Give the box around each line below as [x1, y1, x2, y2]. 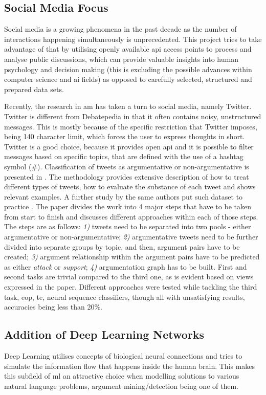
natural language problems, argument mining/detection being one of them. [4, 380, 238, 391]
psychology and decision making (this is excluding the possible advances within [4, 63, 252, 74]
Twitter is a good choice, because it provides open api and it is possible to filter [4, 141, 254, 151]
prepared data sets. [4, 83, 64, 94]
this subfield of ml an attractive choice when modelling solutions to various [4, 370, 239, 381]
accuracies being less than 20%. [4, 301, 102, 312]
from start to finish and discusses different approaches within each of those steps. [4, 211, 258, 222]
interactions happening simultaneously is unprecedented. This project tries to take [4, 33, 262, 44]
